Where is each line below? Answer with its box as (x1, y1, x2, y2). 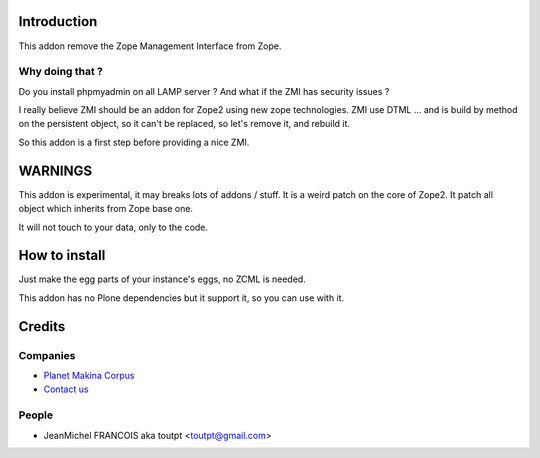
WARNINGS (18, 162, 93, 179)
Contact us (43, 383, 89, 395)
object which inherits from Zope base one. (18, 203, 194, 215)
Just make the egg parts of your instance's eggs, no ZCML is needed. (18, 273, 307, 285)
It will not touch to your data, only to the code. (18, 221, 209, 233)
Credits (18, 318, 66, 335)
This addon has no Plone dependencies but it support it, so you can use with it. (18, 291, 345, 304)
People (18, 408, 54, 422)
